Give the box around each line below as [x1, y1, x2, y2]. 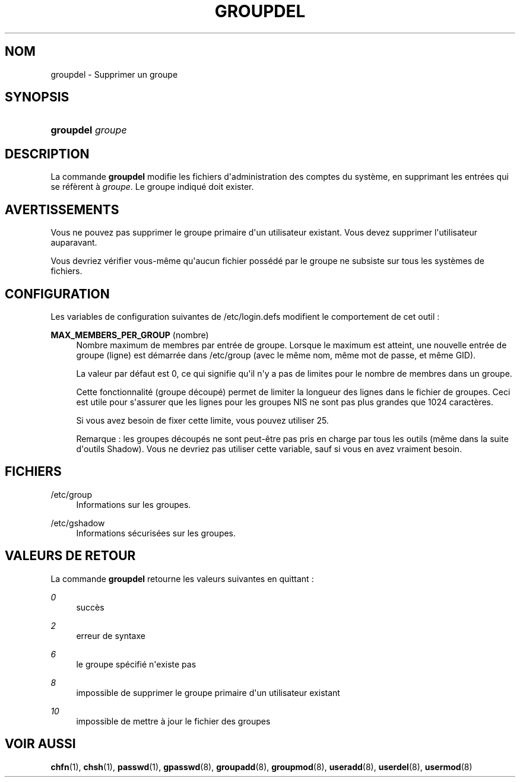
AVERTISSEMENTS [5, 202, 119, 217]
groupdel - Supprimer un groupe [50, 69, 178, 80]
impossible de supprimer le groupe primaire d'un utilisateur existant [76, 687, 340, 698]
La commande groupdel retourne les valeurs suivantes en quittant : [50, 573, 314, 584]
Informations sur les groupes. [76, 499, 191, 510]
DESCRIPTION [5, 146, 90, 161]
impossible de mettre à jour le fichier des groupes [76, 716, 271, 726]
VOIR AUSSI [5, 736, 76, 752]
